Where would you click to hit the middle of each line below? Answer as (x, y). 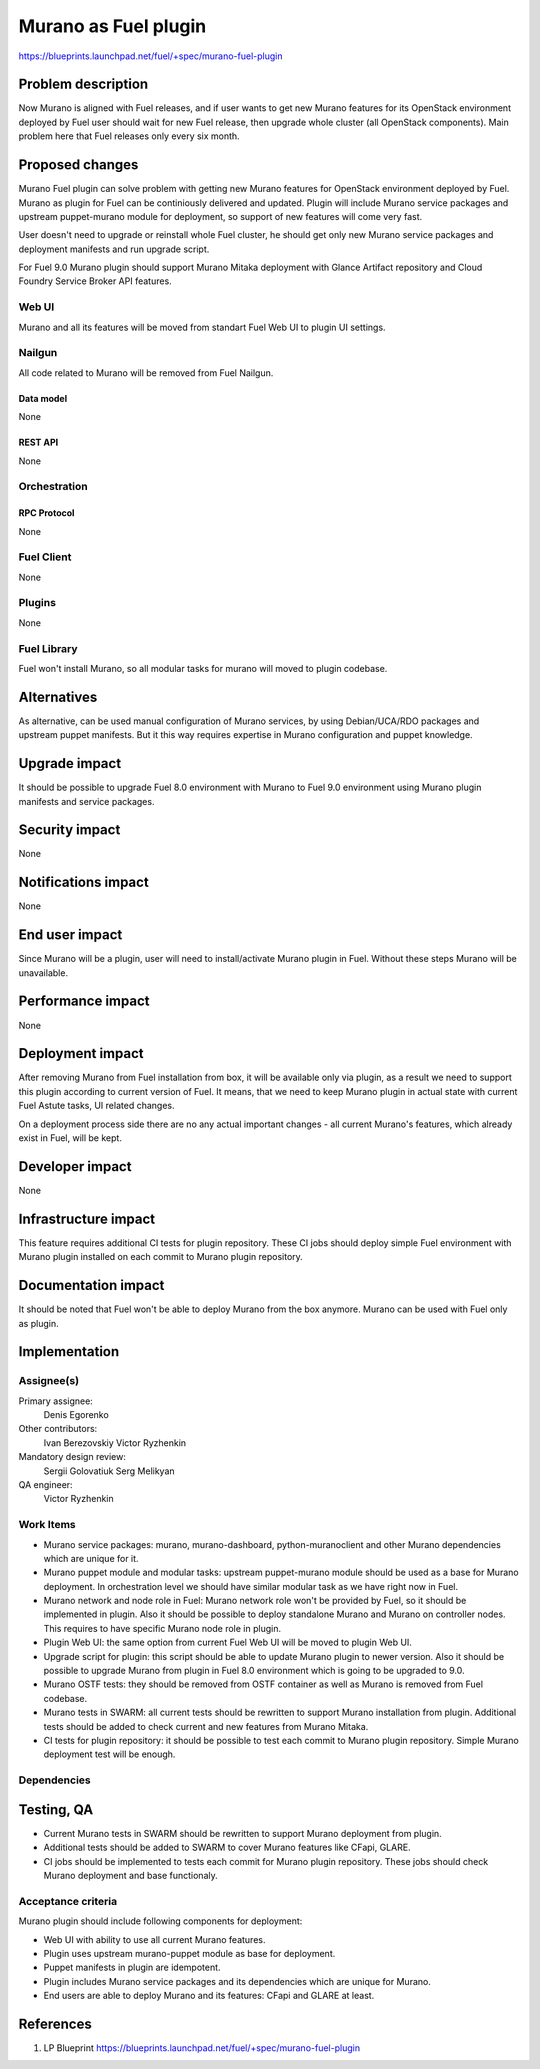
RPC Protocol (46, 513)
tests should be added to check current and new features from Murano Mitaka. (206, 1726)
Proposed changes (78, 165)
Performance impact (84, 1001)
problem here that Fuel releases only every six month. (129, 136)
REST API (38, 442)
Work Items (47, 1525)
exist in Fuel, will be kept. (70, 1138)
